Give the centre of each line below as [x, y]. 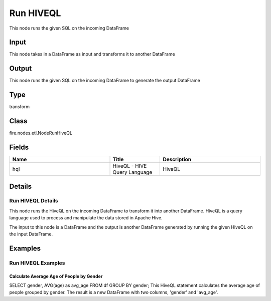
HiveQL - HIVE [130, 166]
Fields [19, 147]
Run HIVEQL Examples [37, 263]
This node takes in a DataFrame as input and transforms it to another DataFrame [92, 54]
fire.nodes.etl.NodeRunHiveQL [41, 133]
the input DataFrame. [31, 234]
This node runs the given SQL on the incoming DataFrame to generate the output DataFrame [105, 81]
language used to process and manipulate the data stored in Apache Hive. [86, 218]
